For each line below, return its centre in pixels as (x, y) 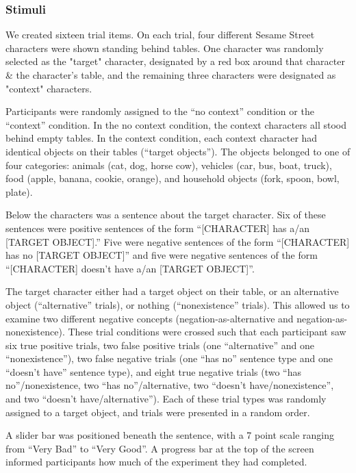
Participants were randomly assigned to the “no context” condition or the (160, 111)
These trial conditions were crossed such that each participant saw (207, 332)
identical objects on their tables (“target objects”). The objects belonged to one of (178, 151)
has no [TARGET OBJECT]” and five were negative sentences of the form (162, 255)
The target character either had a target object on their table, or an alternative (172, 291)
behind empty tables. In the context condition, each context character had (162, 138)
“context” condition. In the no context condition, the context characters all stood (176, 124)
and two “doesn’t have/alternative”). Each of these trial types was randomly (166, 399)
